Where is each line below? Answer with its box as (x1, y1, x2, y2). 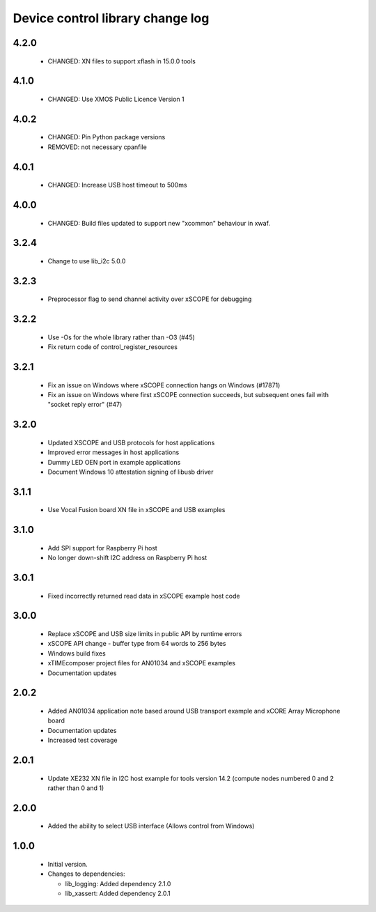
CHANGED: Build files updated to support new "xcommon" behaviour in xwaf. (47, 219, 271, 227)
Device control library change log (13, 10, 210, 26)
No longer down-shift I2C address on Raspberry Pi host (47, 554, 207, 562)
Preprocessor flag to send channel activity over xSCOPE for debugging (47, 295, 252, 303)
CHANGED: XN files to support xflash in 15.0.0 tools (47, 56, 196, 65)
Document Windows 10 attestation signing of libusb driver (47, 467, 214, 476)
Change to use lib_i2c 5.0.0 (47, 256, 126, 265)
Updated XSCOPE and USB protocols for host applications (47, 438, 215, 447)
